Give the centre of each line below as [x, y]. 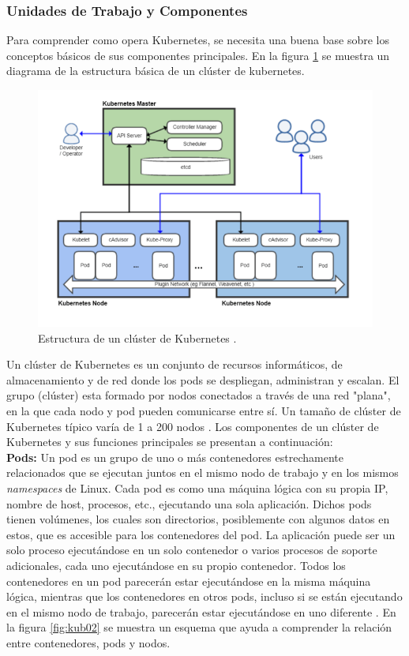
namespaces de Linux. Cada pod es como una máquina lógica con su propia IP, [197, 487]
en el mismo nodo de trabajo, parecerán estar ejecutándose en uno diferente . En [201, 611]
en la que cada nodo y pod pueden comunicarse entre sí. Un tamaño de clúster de [204, 410]
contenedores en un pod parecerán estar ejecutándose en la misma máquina [189, 581]
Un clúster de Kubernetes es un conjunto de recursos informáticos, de [174, 364]
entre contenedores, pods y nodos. [88, 642]
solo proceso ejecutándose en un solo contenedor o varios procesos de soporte [192, 550]
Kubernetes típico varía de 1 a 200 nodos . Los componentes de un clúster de [193, 426]
